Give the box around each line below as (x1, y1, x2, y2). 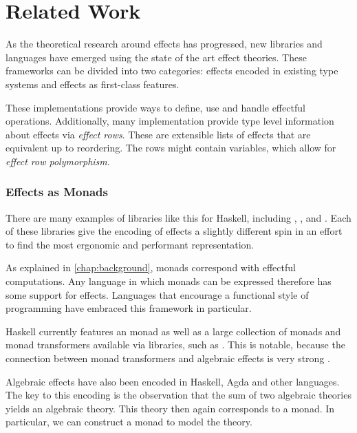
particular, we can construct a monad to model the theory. (6, 414, 252, 429)
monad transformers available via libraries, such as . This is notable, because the (6, 337, 345, 352)
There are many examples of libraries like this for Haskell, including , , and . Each (6, 210, 351, 224)
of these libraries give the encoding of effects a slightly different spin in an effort (6, 224, 343, 238)
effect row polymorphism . (6, 154, 110, 168)
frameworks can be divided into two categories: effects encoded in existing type (6, 63, 338, 78)
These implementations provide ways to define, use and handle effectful (6, 100, 305, 114)
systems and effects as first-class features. (6, 76, 180, 91)
